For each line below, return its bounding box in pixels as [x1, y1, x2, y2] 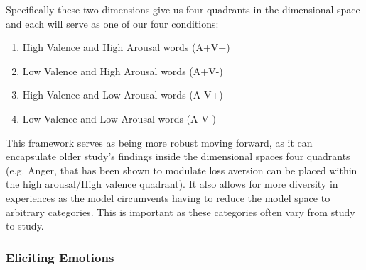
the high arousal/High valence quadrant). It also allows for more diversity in [6, 176, 338, 191]
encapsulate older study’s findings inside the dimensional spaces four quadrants [6, 149, 350, 164]
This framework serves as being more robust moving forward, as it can [6, 135, 313, 150]
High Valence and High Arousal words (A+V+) [22, 40, 230, 55]
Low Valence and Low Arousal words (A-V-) [22, 111, 216, 125]
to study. [6, 218, 44, 233]
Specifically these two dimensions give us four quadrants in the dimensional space [6, 2, 360, 16]
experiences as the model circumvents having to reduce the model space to [6, 190, 330, 205]
